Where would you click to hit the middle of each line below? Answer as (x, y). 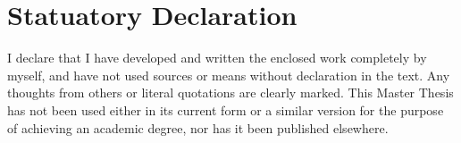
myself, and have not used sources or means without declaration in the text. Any (229, 75)
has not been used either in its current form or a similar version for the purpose (226, 109)
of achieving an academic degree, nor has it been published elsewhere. (198, 127)
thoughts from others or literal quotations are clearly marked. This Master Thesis (230, 93)
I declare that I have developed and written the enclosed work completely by (217, 58)
